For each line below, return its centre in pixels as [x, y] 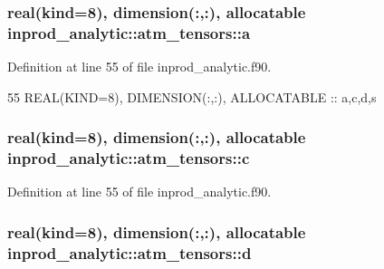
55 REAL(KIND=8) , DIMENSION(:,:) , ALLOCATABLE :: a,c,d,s [192, 96]
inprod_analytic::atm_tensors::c [129, 158]
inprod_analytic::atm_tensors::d [130, 252]
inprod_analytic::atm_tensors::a [129, 32]
